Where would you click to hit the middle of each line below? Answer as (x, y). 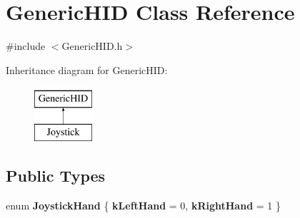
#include (26, 46)
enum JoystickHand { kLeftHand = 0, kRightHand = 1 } (143, 205)
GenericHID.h (92, 46)
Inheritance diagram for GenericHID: (87, 69)
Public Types (56, 175)
